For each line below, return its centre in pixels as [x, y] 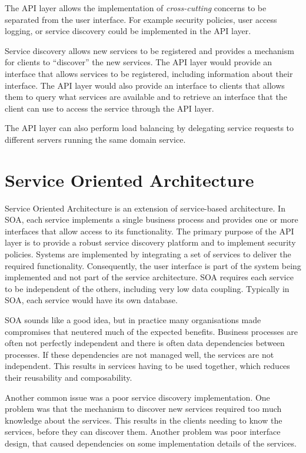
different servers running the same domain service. [95, 139]
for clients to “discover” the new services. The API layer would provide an [139, 62]
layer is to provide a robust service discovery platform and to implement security [150, 242]
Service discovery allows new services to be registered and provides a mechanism [149, 50]
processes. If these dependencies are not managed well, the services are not [139, 354]
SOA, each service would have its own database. [91, 300]
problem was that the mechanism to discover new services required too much [143, 409]
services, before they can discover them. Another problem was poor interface [143, 432]
